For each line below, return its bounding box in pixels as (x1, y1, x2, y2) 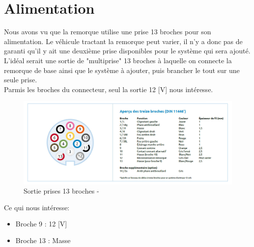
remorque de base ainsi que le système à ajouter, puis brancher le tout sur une (4, 65, 240, 75)
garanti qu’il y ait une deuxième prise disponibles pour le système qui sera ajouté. (4, 46, 251, 56)
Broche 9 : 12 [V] (15, 219, 67, 229)
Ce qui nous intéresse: (4, 202, 70, 212)
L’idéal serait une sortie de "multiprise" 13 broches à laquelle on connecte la (4, 55, 232, 65)
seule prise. (4, 74, 37, 85)
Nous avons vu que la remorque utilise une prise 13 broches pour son (4, 26, 211, 37)
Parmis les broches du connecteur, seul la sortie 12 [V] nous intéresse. (4, 84, 213, 94)
